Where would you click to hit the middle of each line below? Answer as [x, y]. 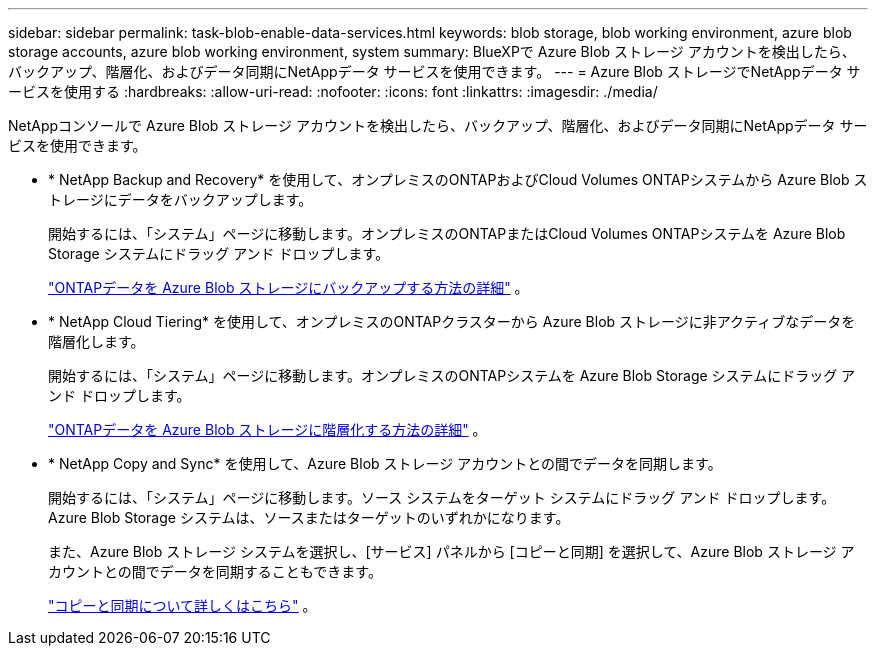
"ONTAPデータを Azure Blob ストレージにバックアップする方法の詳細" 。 [288, 287]
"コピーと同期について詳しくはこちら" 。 [182, 605]
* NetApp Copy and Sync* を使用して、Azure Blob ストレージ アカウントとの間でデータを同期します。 [385, 463]
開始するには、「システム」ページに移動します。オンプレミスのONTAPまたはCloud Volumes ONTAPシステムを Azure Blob [447, 233]
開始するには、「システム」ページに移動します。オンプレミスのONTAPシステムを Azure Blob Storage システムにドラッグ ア [452, 375]
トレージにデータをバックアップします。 [180, 199]
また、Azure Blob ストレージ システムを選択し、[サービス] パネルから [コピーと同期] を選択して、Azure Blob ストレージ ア [451, 551]
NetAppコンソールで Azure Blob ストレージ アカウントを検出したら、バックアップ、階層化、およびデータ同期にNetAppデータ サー [438, 125]
